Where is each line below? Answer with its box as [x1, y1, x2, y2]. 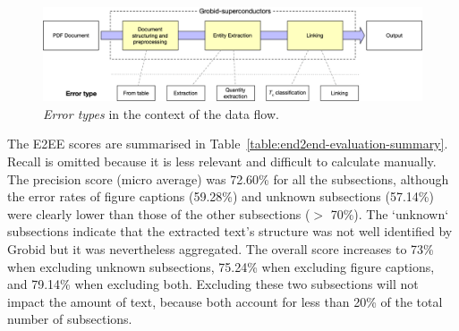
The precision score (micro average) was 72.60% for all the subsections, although [7, 169, 449, 188]
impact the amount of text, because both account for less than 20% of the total [7, 292, 443, 310]
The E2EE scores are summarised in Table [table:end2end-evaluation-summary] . [7, 134, 448, 153]
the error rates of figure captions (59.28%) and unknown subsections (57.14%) [7, 187, 434, 206]
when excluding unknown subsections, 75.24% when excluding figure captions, [7, 257, 435, 276]
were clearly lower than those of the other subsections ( [7, 204, 310, 223]
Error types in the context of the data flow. [43, 104, 279, 123]
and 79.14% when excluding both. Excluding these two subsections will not [7, 275, 419, 293]
